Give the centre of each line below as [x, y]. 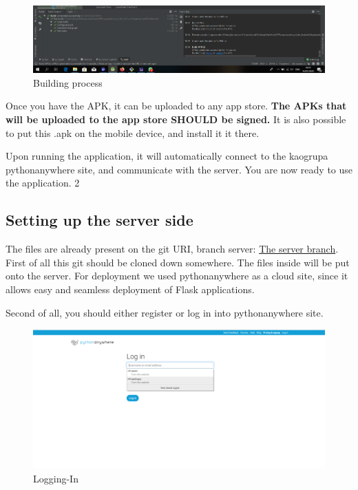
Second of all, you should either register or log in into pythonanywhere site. [165, 312]
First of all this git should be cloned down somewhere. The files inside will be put [178, 262]
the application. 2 [43, 183]
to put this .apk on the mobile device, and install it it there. [133, 132]
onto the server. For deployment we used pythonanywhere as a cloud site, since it [177, 276]
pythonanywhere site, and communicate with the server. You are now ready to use [179, 169]
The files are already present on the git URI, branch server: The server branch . [172, 249]
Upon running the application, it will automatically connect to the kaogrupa [167, 156]
